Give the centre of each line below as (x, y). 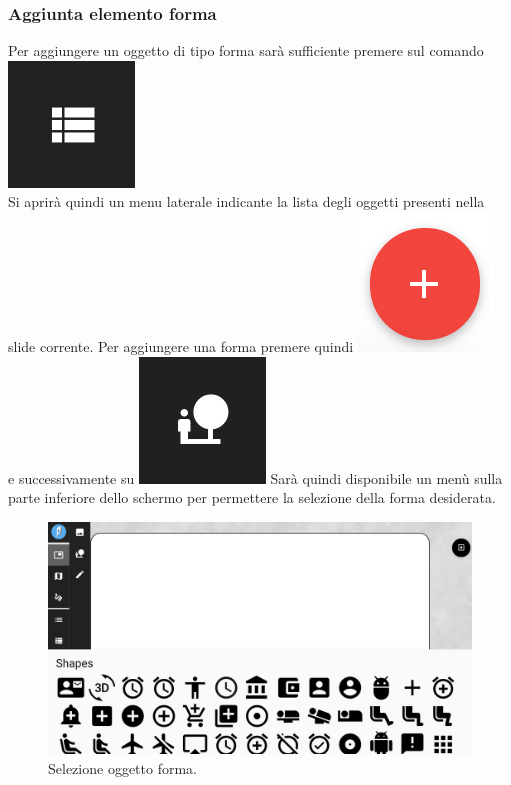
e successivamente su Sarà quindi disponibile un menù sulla (255, 477)
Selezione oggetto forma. (122, 768)
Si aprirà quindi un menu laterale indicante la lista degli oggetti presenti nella (246, 201)
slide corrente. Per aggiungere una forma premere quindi (181, 346)
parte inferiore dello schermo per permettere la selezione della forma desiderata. (252, 497)
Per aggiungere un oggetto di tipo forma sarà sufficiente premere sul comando (246, 50)
